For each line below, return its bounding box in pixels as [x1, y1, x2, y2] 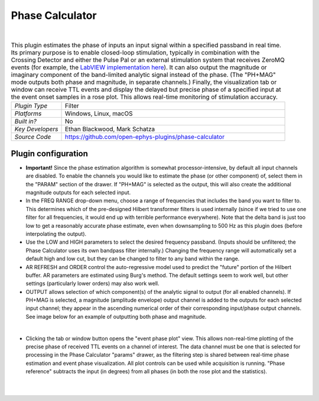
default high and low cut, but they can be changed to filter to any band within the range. [25, 255, 240, 263]
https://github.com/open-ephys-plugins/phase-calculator [64, 133, 224, 141]
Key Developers [14, 125, 58, 133]
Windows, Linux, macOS [64, 109, 133, 118]
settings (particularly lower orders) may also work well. [25, 280, 159, 287]
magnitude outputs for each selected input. [25, 189, 131, 196]
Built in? [14, 117, 37, 125]
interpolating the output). [25, 230, 87, 237]
